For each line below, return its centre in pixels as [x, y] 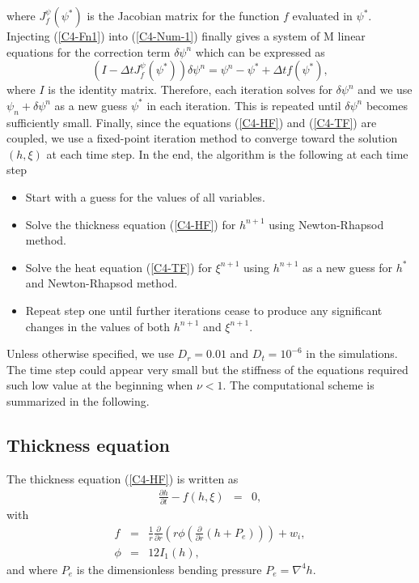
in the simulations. [352, 353]
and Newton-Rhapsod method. [102, 283]
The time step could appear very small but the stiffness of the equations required [207, 369]
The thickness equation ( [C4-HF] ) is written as [123, 478]
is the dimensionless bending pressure [169, 569]
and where [32, 569]
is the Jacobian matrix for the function [183, 15]
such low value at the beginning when [100, 385]
